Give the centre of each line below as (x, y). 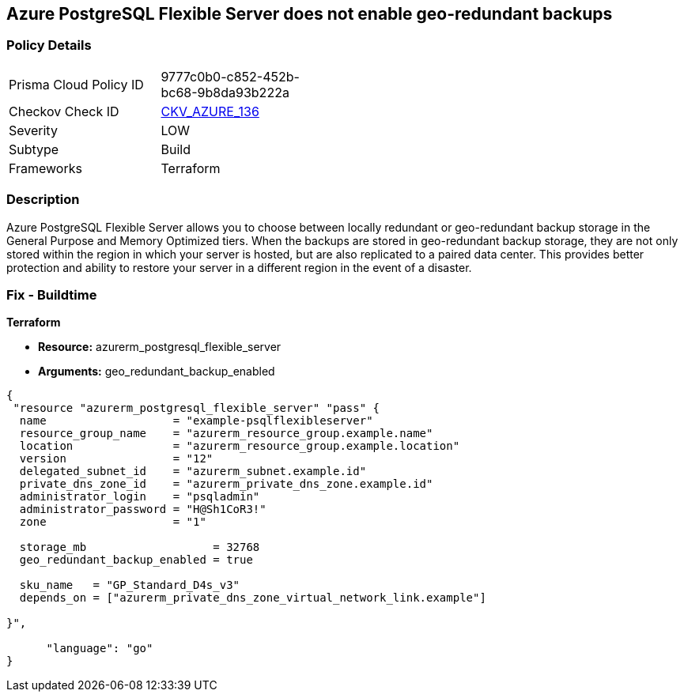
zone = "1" (113, 522)
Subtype (34, 149)
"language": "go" (100, 649)
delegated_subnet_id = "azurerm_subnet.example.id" (193, 472)
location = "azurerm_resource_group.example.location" (240, 446)
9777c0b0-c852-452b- (230, 76)
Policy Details (49, 45)
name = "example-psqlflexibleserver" (196, 421)
